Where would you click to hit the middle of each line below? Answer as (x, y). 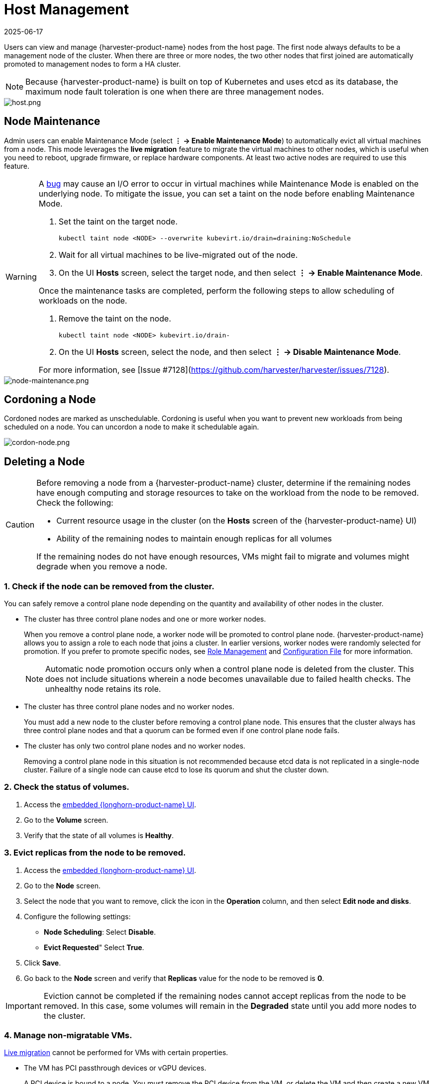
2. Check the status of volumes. (67, 787)
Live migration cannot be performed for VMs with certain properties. (116, 1053)
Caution (20, 525)
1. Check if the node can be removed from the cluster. (109, 586)
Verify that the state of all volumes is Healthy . (99, 835)
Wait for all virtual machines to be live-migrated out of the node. (178, 255)
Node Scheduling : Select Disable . (100, 932)
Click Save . (43, 963)
